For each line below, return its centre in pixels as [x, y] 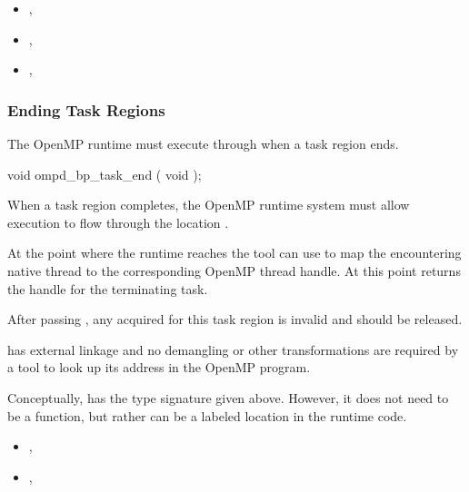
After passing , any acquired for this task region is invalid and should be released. [235, 319]
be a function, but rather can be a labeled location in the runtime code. [207, 415]
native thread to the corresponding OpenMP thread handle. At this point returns [234, 270]
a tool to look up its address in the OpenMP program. [159, 367]
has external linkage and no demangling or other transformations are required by [233, 349]
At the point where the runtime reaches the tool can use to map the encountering [234, 253]
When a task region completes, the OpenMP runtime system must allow [209, 205]
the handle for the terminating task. [108, 288]
